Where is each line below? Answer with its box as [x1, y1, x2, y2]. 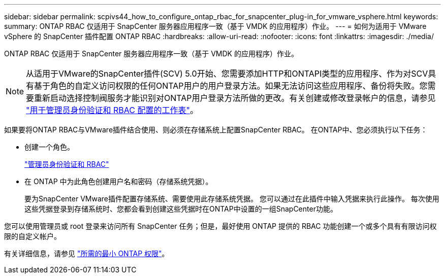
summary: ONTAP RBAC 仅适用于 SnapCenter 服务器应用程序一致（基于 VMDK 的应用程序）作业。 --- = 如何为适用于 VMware [4, 22, 427, 30]
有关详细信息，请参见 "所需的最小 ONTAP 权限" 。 [4, 249, 169, 258]
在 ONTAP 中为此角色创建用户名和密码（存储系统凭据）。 [24, 177, 213, 186]
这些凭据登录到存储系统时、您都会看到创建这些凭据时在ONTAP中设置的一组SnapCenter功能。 [24, 204, 337, 213]
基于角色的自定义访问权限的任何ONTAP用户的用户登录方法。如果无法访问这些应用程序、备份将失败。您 [34, 81, 428, 91]
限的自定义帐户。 [4, 232, 61, 240]
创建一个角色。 [24, 143, 74, 151]
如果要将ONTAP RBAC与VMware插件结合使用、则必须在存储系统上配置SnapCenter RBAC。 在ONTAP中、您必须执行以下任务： [4, 125, 428, 134]
